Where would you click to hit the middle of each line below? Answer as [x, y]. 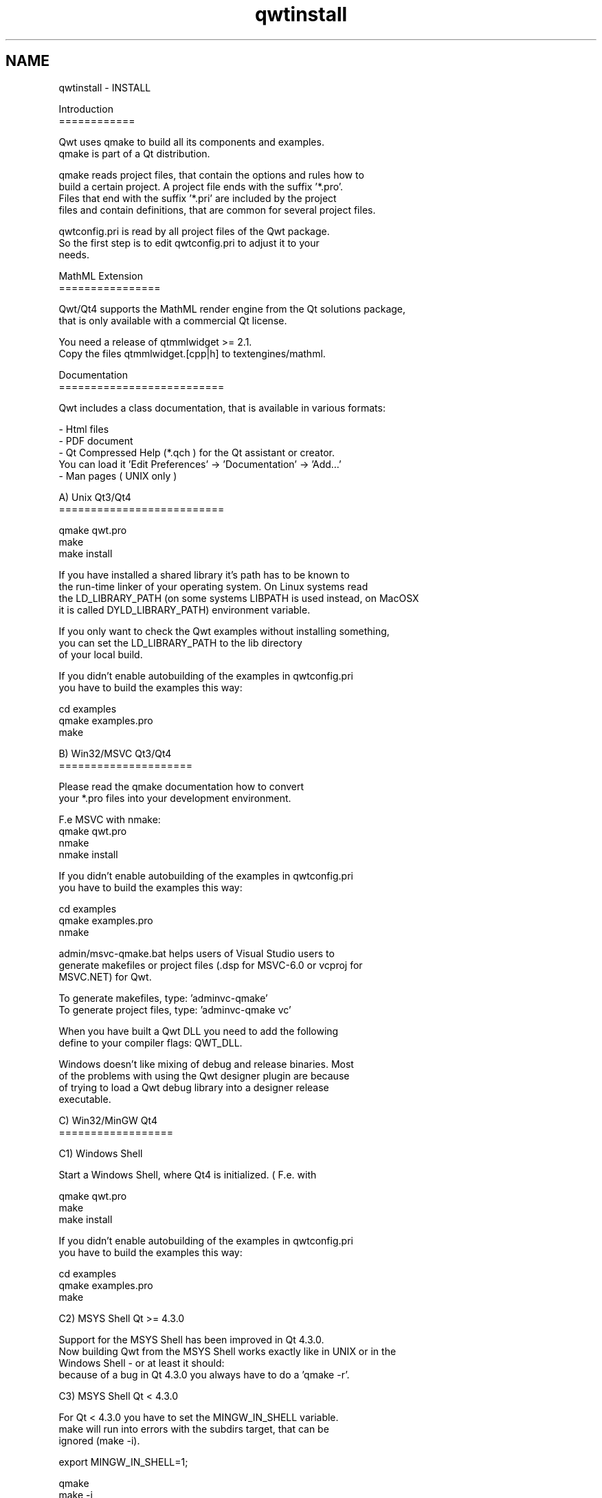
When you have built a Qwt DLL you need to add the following [199, 1031]
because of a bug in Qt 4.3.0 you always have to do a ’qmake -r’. [204, 1374]
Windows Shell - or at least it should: [142, 1363]
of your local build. [101, 654]
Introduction [86, 109]
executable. [85, 1099]
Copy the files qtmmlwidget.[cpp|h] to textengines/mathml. [192, 353]
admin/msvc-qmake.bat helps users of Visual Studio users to [197, 953]
